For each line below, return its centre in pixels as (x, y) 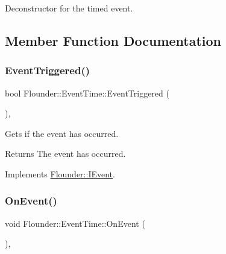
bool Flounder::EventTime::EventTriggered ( (87, 93)
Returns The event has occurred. (65, 154)
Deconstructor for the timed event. (69, 8)
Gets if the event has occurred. (62, 133)
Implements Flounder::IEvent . (60, 173)
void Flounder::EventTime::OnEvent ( (75, 223)
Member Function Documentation (113, 40)
